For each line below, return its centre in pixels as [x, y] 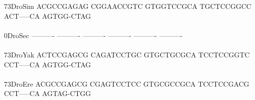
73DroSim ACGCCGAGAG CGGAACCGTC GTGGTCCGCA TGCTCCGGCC [128, 6]
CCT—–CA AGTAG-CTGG [48, 93]
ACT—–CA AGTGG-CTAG [48, 16]
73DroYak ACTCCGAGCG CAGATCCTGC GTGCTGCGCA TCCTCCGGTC [127, 54]
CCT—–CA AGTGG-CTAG [48, 64]
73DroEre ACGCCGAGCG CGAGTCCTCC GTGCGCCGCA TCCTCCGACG [127, 83]
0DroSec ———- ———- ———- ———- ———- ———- [93, 35]
